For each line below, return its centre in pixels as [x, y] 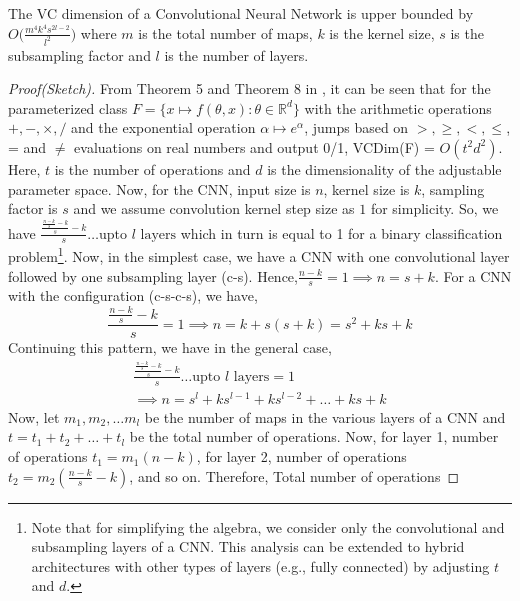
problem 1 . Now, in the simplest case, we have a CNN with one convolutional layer [259, 255]
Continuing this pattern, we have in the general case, [170, 347]
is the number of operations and [152, 168]
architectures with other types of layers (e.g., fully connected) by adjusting [260, 565]
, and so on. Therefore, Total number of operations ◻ [294, 475]
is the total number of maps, [225, 32]
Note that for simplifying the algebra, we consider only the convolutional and [268, 526]
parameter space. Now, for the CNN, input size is [159, 188]
